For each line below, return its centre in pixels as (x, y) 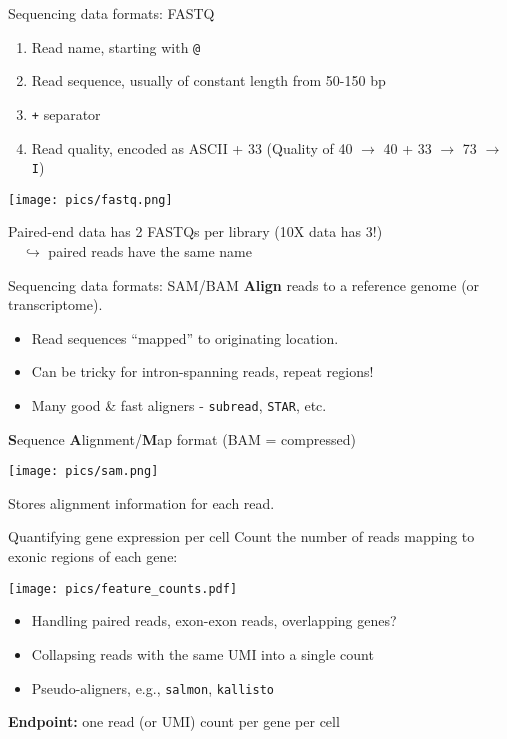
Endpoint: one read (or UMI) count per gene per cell (174, 721)
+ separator (66, 113)
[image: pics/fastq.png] (90, 199)
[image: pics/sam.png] (83, 471)
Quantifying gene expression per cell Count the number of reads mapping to (241, 536)
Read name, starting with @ (116, 46)
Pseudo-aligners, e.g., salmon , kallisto (152, 687)
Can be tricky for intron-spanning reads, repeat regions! (202, 371)
